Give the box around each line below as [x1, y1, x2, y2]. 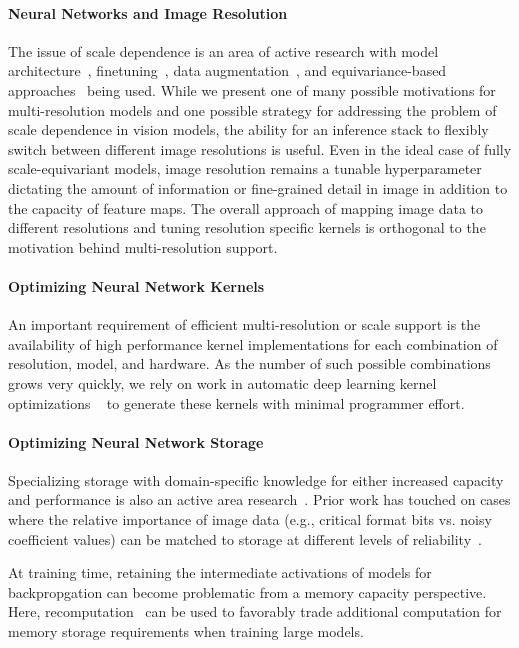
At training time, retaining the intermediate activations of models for [8, 562, 432, 583]
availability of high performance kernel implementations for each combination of [8, 333, 498, 354]
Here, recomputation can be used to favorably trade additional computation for [8, 601, 502, 622]
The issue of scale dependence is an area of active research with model [8, 40, 439, 61]
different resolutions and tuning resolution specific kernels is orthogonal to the [8, 217, 486, 238]
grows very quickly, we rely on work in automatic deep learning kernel [8, 372, 437, 393]
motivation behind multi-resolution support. [8, 236, 278, 257]
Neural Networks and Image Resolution [8, 2, 288, 23]
